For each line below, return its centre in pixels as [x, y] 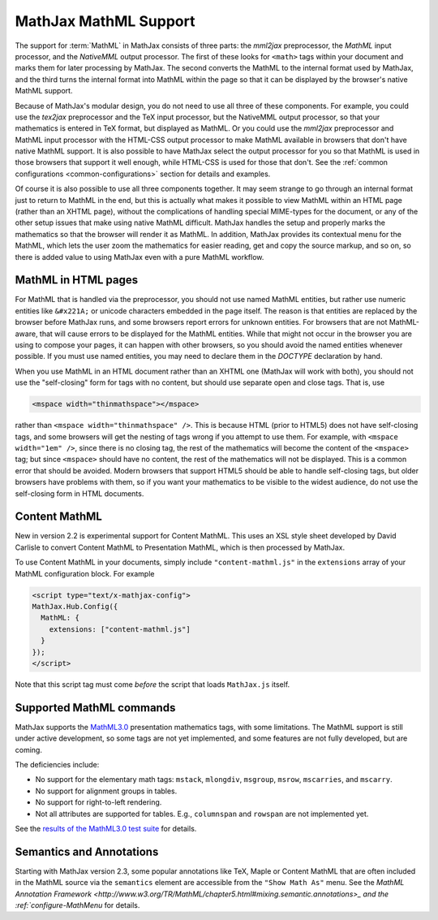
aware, [26, 334]
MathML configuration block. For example [85, 573]
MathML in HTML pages [77, 280]
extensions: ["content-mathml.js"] [120, 629]
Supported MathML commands [95, 708]
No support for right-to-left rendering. [99, 802]
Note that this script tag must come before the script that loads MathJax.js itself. [152, 684]
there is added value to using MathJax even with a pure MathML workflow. [140, 257]
